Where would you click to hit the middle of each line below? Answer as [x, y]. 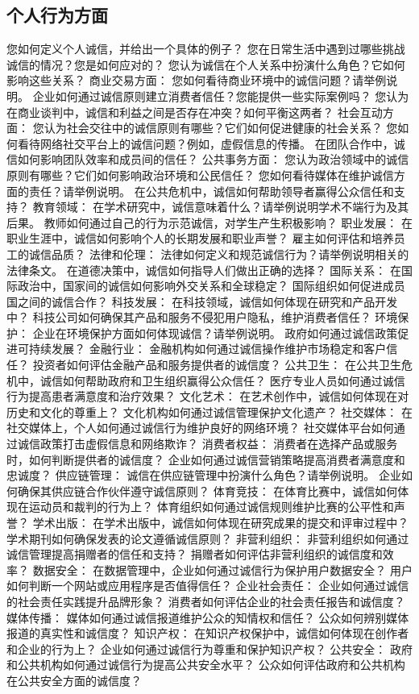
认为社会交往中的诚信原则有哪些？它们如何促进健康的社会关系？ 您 [221, 128]
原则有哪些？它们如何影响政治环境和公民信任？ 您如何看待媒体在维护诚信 [200, 175]
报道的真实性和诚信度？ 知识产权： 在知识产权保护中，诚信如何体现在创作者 [208, 633]
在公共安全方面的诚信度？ [74, 680]
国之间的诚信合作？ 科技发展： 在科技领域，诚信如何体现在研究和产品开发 [202, 301]
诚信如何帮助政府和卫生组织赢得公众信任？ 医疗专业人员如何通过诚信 [222, 380]
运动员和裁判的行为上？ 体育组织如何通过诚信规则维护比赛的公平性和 [211, 507]
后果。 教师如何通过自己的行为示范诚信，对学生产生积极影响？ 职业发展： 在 [209, 222]
